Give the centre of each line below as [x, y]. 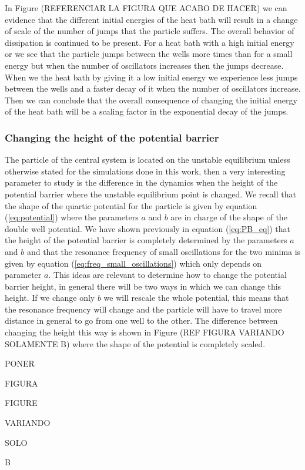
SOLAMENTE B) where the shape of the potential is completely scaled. [135, 343]
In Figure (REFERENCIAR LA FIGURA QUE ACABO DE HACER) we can [146, 8]
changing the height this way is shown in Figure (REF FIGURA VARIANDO [145, 332]
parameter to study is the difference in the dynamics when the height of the [141, 182]
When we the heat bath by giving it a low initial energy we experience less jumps [151, 77]
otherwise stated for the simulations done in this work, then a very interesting [145, 171]
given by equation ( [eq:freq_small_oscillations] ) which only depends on [133, 263]
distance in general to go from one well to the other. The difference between [141, 320]
